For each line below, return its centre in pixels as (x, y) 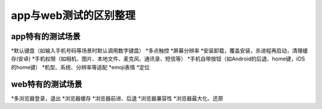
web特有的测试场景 (47, 84)
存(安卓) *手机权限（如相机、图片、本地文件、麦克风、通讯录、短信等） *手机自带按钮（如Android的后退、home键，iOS (158, 59)
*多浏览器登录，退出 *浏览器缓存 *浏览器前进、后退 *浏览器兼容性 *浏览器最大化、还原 (117, 98)
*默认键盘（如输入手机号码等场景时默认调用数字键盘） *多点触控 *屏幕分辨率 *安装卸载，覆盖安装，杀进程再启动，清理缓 (160, 51)
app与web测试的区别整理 (73, 15)
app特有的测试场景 (46, 36)
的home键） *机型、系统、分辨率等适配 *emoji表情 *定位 (80, 67)
